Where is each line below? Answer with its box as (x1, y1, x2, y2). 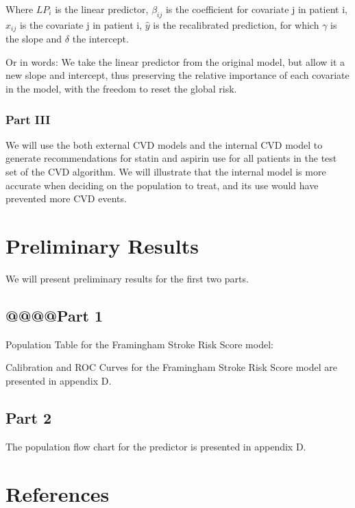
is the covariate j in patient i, (19, 17, 143, 32)
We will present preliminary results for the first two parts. (5, 271, 249, 285)
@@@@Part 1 (5, 304, 103, 326)
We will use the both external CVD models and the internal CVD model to (5, 137, 323, 152)
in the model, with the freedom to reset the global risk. (5, 82, 237, 96)
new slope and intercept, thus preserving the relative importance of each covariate (5, 68, 350, 82)
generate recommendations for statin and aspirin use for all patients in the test (5, 151, 337, 165)
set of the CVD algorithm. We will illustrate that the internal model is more (5, 165, 326, 179)
